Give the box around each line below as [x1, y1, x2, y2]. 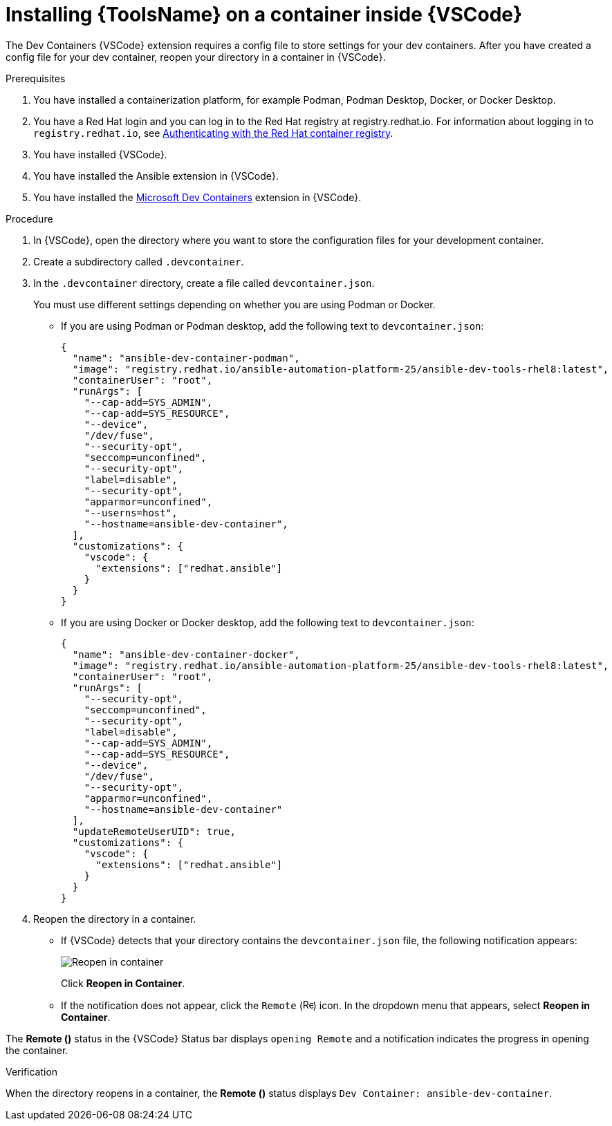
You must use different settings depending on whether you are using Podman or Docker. [33, 298, 436, 310]
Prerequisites [6, 72, 66, 84]
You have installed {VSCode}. [33, 148, 167, 160]
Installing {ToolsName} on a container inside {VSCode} [6, 3, 523, 26]
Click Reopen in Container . [61, 977, 185, 989]
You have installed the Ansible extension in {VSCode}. [33, 169, 279, 182]
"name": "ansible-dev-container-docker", [72, 648, 300, 660]
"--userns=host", [84, 507, 178, 518]
